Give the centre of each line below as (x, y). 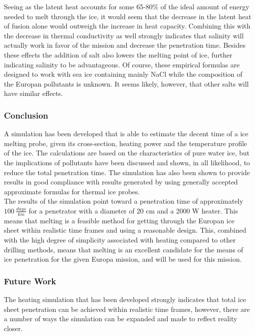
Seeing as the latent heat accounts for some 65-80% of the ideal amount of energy (127, 6)
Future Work (30, 281)
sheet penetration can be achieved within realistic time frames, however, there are (127, 309)
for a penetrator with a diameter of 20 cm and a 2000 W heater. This (133, 210)
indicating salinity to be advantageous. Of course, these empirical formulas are (122, 64)
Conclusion (26, 115)
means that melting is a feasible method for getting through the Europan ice (119, 220)
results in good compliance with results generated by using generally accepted (121, 182)
